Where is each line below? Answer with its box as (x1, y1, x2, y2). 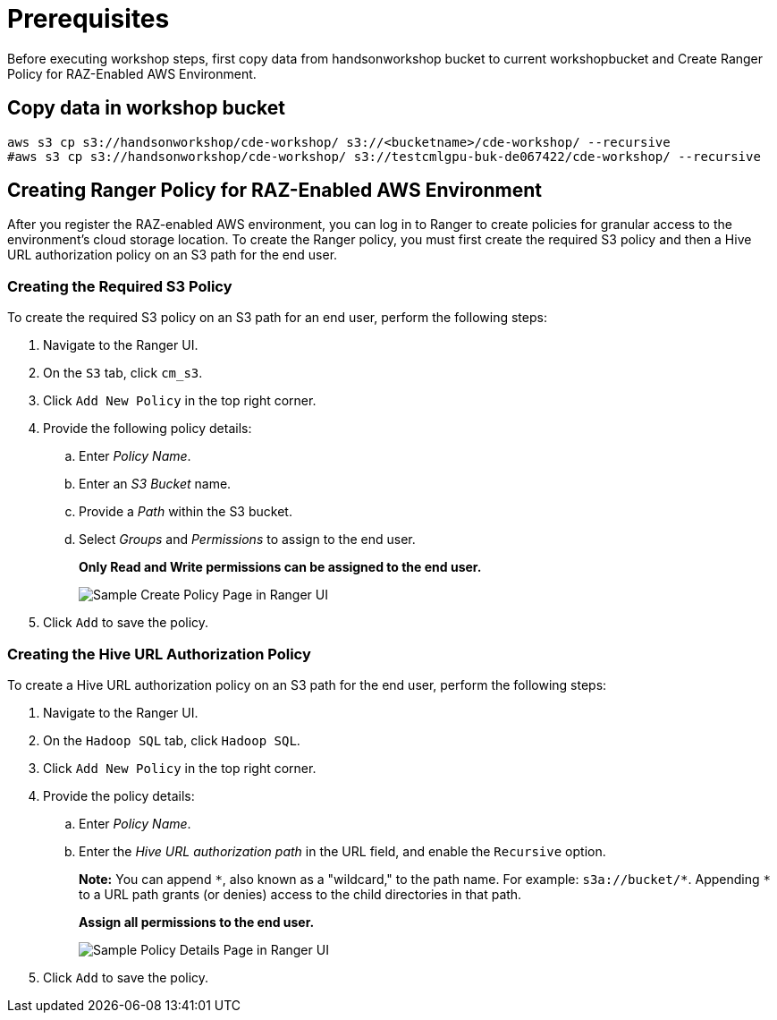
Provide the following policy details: (43, 421, 252, 437)
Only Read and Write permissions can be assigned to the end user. (79, 559, 482, 575)
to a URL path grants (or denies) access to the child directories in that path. (79, 886, 522, 902)
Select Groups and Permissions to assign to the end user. (79, 531, 416, 548)
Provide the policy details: (43, 787, 195, 803)
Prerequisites (7, 4, 170, 34)
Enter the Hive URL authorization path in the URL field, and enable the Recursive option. (79, 843, 606, 859)
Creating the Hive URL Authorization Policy (7, 644, 311, 663)
